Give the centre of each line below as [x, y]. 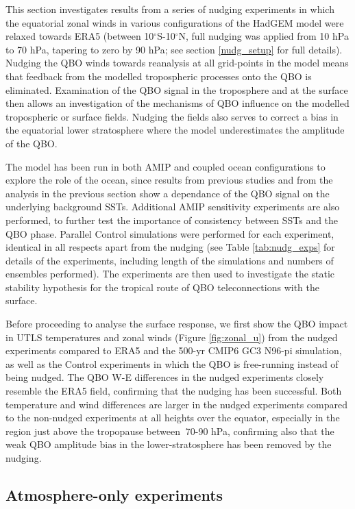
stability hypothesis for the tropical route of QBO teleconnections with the [162, 287]
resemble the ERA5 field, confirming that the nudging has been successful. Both [174, 391]
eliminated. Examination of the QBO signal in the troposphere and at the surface [177, 89]
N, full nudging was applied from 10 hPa [264, 36]
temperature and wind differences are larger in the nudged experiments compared [177, 404]
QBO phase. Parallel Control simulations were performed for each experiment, [170, 233]
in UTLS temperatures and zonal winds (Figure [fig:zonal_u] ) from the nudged [172, 337]
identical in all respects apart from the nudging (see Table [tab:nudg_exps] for [170, 247]
